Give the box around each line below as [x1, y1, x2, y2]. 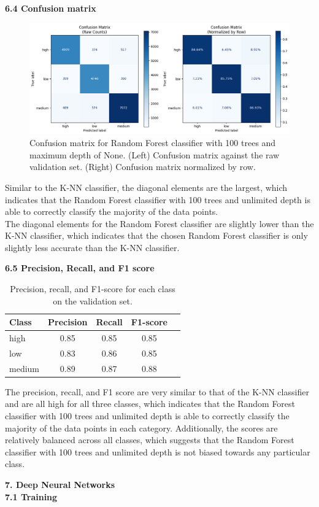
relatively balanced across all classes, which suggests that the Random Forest [5, 433, 294, 446]
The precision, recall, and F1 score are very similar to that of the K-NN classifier [5, 385, 309, 398]
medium [9, 362, 39, 374]
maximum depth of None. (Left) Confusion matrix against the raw [29, 148, 280, 161]
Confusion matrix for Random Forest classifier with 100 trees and [29, 136, 276, 149]
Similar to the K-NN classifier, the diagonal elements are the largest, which [5, 180, 288, 193]
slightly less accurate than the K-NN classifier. [5, 241, 180, 253]
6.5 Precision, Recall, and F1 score [5, 261, 155, 274]
